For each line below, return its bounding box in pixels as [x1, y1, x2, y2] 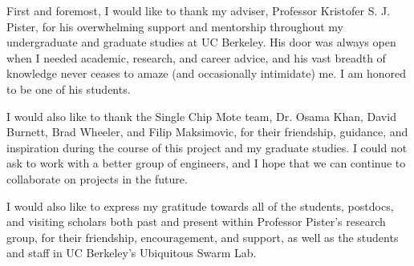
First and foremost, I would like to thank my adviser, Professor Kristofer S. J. [6, 2, 391, 18]
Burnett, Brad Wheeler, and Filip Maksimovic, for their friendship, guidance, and [6, 123, 408, 140]
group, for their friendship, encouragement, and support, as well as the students [6, 228, 399, 245]
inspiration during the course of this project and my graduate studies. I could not [6, 139, 408, 155]
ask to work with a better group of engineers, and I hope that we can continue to [6, 155, 406, 171]
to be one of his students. [6, 80, 131, 97]
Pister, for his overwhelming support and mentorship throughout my [6, 18, 344, 34]
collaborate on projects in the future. [6, 170, 188, 187]
